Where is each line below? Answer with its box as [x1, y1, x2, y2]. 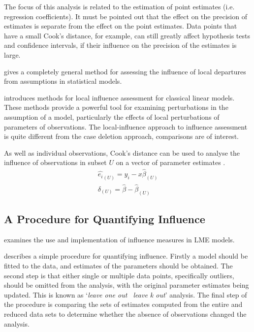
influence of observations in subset [4, 157, 107, 167]
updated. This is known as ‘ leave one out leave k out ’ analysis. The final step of [4, 289, 247, 299]
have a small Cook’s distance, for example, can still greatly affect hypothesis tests [4, 30, 250, 40]
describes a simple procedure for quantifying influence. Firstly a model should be [4, 251, 248, 261]
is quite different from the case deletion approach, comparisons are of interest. [4, 131, 239, 141]
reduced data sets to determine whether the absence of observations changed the [4, 308, 247, 319]
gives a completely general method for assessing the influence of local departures [4, 66, 246, 76]
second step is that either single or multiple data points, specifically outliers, [4, 270, 234, 280]
